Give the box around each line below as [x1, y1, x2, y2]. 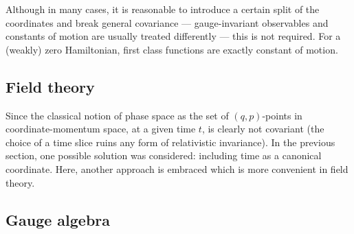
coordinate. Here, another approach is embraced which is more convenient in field [5, 161, 349, 176]
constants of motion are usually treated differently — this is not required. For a [5, 29, 341, 43]
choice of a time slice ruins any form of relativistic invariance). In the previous [5, 134, 335, 149]
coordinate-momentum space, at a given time [5, 121, 196, 136]
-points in [262, 108, 302, 122]
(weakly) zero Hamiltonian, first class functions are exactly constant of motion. [5, 42, 338, 56]
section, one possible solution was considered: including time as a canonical [5, 148, 322, 163]
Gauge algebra [5, 209, 111, 230]
